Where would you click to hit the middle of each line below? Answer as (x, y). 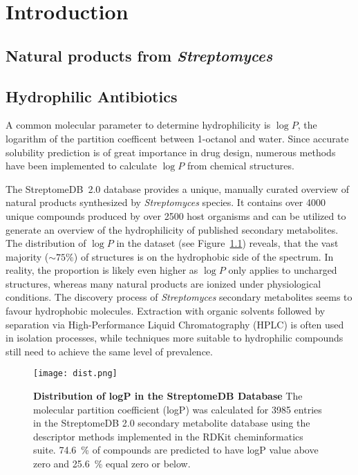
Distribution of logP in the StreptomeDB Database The (168, 396)
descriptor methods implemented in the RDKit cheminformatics (168, 436)
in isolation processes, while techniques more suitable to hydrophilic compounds (175, 338)
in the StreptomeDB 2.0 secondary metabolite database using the (172, 423)
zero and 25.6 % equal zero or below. (112, 464)
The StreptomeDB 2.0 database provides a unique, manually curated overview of (177, 188)
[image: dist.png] (75, 374)
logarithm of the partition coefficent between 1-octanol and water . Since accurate (177, 138)
